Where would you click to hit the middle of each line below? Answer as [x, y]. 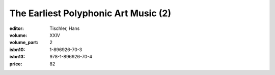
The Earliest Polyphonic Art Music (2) [90, 13]
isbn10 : [17, 49]
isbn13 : [17, 57]
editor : [17, 28]
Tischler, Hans [65, 28]
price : [16, 64]
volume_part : [24, 43]
